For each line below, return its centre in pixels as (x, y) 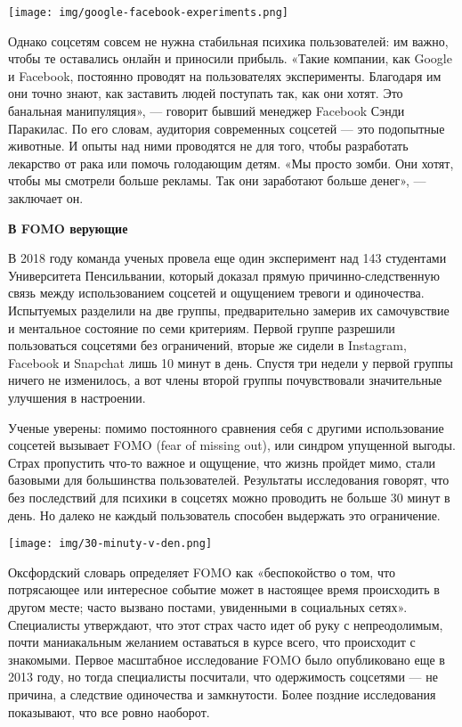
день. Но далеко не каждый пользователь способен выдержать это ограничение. (224, 515)
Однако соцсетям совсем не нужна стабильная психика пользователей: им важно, (228, 41)
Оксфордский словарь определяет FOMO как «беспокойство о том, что (202, 572)
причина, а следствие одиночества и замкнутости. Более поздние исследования (222, 694)
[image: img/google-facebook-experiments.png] (148, 12)
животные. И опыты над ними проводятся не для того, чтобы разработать (208, 146)
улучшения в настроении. (77, 397)
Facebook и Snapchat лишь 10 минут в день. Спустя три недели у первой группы (231, 362)
